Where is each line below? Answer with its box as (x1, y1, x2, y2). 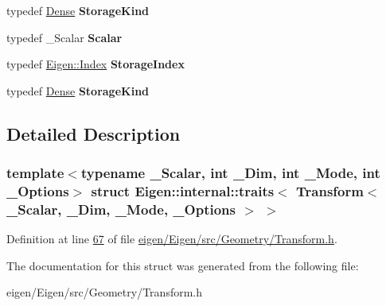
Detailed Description (6, 121, 181, 145)
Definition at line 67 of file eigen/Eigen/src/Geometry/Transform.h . (6, 230, 337, 247)
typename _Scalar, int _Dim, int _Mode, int (80, 163, 380, 183)
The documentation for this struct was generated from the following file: (6, 257, 359, 273)
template (6, 163, 64, 183)
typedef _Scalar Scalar (6, 29, 123, 45)
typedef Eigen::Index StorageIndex (6, 56, 185, 72)
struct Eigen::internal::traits (91, 181, 275, 200)
